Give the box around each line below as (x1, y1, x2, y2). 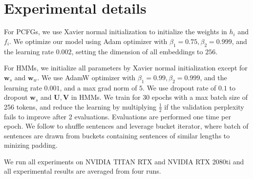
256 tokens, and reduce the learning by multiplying (4, 101, 157, 112)
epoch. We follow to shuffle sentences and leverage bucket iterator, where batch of (4, 121, 249, 131)
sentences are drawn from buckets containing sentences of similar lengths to (4, 130, 230, 140)
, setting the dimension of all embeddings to (71, 46, 203, 56)
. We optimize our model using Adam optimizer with (9, 36, 168, 46)
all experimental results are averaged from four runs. (4, 166, 161, 176)
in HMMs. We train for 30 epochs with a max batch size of (71, 92, 248, 102)
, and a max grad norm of (60, 82, 137, 92)
